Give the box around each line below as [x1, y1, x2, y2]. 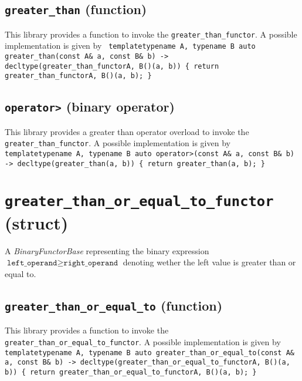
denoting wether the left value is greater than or [123, 256, 296, 268]
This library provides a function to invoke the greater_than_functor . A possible [5, 28, 297, 40]
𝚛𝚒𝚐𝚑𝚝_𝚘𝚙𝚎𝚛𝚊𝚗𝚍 [63, 259, 118, 268]
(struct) [5, 210, 69, 234]
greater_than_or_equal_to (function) [5, 296, 223, 315]
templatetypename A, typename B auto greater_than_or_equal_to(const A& [5, 348, 294, 357]
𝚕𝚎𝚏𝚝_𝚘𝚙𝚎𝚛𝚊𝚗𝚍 [6, 259, 57, 268]
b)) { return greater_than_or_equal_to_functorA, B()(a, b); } [5, 367, 257, 376]
